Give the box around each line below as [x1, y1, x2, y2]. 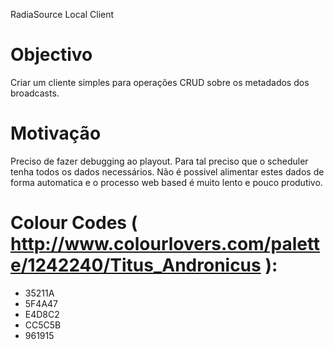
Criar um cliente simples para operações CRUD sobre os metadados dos [10, 76, 310, 88]
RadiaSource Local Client [10, 9, 115, 20]
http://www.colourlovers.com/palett [10, 233, 321, 256]
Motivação [10, 122, 102, 145]
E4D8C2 [24, 308, 60, 320]
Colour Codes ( [10, 212, 138, 234]
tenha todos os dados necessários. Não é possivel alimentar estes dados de [10, 165, 325, 178]
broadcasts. [10, 87, 60, 99]
